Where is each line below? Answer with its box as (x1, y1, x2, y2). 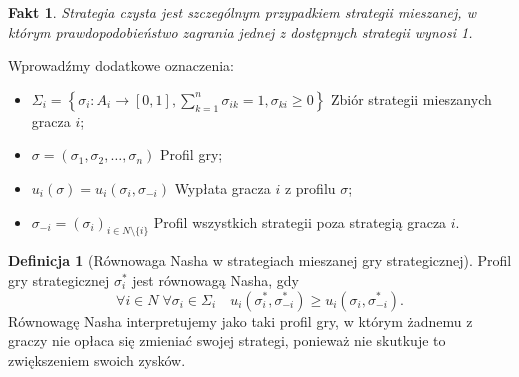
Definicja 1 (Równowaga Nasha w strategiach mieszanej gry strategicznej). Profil (8, 250, 512, 271)
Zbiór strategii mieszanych (330, 88, 492, 109)
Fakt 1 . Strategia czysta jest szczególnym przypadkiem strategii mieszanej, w (8, 2, 476, 22)
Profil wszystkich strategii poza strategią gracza (153, 211, 447, 232)
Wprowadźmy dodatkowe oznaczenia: (8, 55, 234, 76)
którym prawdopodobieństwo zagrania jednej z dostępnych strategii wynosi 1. (8, 21, 473, 42)
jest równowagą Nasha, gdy (132, 269, 299, 290)
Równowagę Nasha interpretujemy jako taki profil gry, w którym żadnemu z (8, 310, 473, 331)
